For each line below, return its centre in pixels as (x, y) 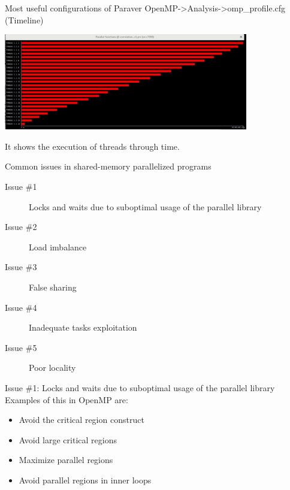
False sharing (53, 287)
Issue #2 (21, 227)
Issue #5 (21, 347)
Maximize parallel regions (66, 460)
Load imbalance (58, 246)
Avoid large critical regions (68, 439)
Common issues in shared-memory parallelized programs (108, 166)
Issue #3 (21, 267)
